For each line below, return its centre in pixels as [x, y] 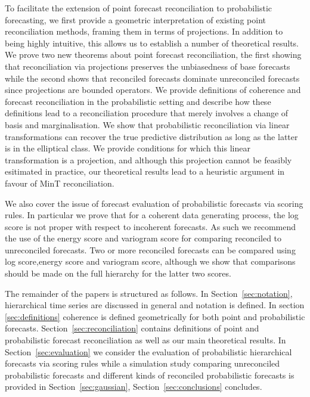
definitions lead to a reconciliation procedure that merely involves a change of [147, 113]
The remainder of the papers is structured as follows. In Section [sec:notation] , [149, 293]
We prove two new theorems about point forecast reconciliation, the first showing [153, 55]
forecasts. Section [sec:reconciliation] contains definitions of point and [132, 328]
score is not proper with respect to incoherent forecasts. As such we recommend [151, 226]
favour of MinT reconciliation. [60, 183]
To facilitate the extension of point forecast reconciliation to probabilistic [138, 8]
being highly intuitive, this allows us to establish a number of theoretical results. [152, 43]
